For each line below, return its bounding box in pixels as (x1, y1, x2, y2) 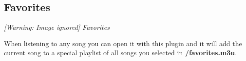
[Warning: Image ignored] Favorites (4, 22, 110, 32)
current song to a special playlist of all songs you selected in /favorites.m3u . (4, 48, 237, 58)
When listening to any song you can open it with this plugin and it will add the (4, 38, 242, 48)
